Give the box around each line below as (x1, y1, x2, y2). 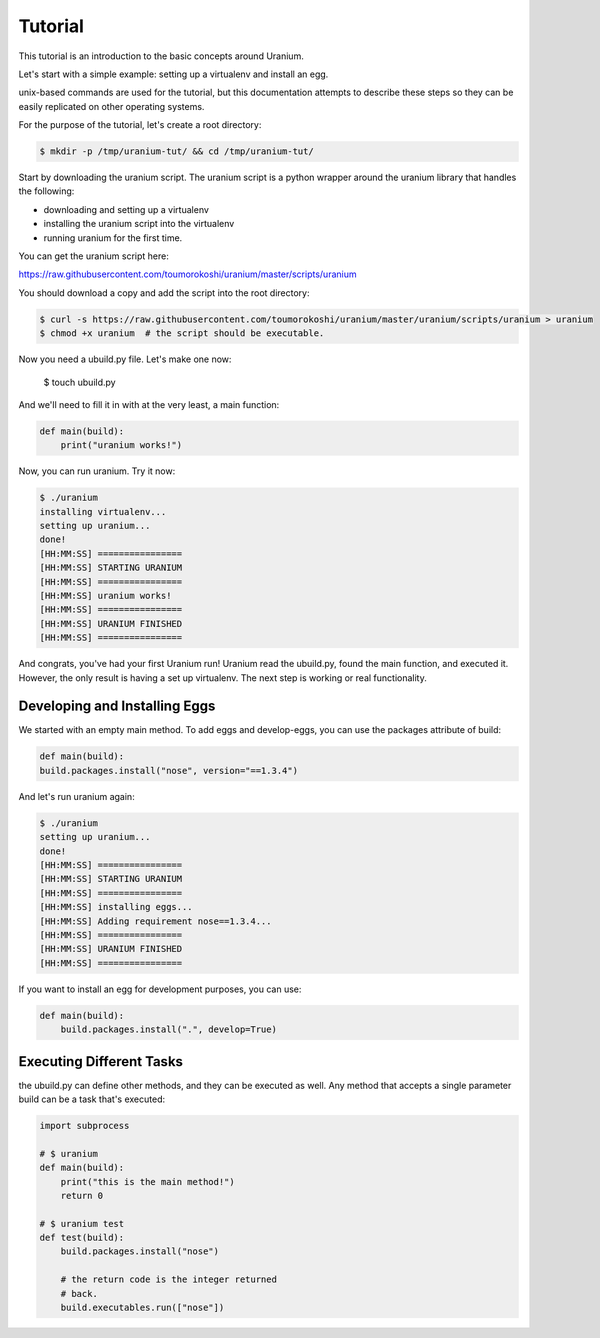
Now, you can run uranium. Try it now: (18, 465, 176, 477)
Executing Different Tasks (18, 1053, 184, 1070)
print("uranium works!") (60, 440, 183, 451)
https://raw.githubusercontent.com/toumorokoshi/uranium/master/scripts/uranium (18, 268, 357, 280)
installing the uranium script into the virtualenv (43, 218, 235, 230)
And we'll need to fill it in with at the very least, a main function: (18, 398, 280, 410)
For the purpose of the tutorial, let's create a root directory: (18, 119, 262, 131)
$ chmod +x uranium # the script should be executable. (39, 328, 325, 339)
